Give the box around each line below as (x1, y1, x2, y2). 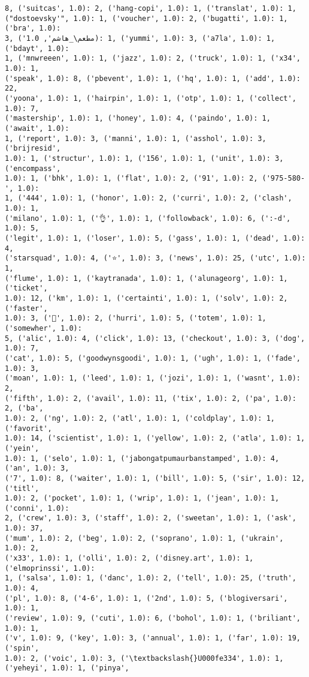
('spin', (5, 644, 40, 652)
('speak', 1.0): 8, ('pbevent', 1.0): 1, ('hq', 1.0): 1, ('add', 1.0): (5, 74, 301, 83)
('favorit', (5, 424, 52, 433)
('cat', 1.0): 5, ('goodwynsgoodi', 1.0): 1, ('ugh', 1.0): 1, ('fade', (5, 354, 301, 363)
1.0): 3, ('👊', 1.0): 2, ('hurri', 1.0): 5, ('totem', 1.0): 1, (5, 314, 266, 323)
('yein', (5, 444, 40, 453)
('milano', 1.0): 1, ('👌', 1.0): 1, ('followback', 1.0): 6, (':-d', (5, 214, 291, 223)
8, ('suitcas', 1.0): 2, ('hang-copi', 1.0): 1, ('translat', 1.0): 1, (5, 4, 296, 13)
